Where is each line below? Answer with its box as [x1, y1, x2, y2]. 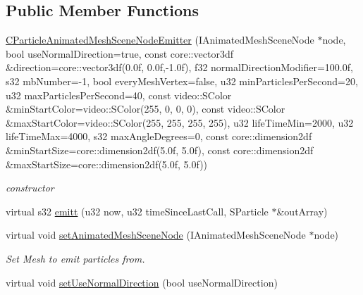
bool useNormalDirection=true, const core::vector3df [6, 46, 233, 61]
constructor [6, 180, 54, 195]
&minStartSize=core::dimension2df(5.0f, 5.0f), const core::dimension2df [6, 142, 314, 157]
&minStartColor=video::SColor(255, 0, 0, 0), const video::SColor [6, 101, 285, 116]
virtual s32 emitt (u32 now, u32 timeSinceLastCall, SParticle [6, 203, 269, 218]
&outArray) [276, 203, 328, 218]
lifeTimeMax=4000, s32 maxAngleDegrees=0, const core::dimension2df [6, 129, 312, 144]
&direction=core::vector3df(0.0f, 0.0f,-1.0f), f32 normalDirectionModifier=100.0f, [6, 60, 353, 75]
